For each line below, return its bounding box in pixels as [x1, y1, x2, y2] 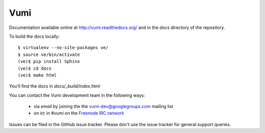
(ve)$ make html [18, 72, 57, 78]
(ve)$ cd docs [18, 65, 52, 71]
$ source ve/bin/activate [18, 52, 80, 57]
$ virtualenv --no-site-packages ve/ [18, 45, 109, 51]
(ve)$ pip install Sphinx [18, 59, 80, 64]
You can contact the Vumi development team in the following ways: [9, 92, 145, 98]
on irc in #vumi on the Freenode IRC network [33, 110, 125, 116]
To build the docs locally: [9, 33, 60, 39]
